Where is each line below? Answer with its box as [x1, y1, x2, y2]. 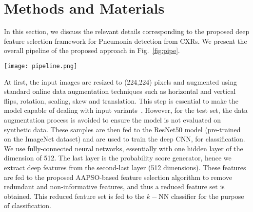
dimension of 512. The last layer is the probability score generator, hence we [4, 153, 232, 163]
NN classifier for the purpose [158, 191, 244, 201]
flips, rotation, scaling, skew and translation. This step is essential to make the [4, 95, 239, 106]
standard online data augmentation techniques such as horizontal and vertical [4, 86, 236, 96]
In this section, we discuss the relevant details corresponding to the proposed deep [4, 26, 250, 36]
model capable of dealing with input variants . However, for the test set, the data [4, 105, 248, 115]
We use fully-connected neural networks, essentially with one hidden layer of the [4, 143, 243, 153]
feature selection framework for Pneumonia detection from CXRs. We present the [4, 35, 247, 46]
